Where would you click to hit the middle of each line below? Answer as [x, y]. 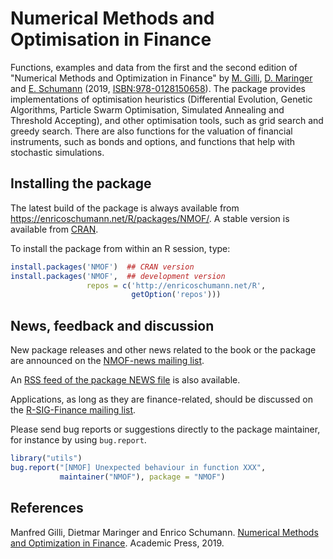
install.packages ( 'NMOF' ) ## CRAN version [102, 267]
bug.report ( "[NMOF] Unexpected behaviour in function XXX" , [138, 467]
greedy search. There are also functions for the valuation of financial [151, 131]
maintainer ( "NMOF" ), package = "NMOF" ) [142, 477]
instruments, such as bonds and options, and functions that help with [153, 141]
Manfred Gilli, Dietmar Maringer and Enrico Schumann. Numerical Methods [164, 532]
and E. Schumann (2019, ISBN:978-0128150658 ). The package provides [158, 88]
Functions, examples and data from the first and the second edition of [154, 67]
